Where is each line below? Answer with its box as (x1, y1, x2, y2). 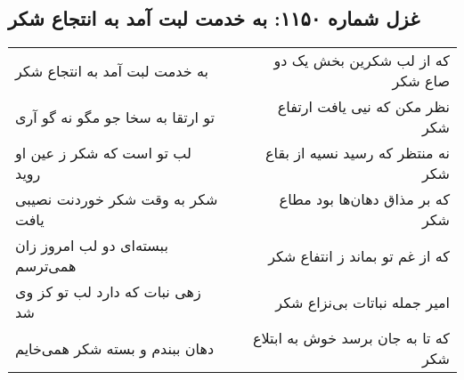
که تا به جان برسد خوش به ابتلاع (253, 327, 450, 349)
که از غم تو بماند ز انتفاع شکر (268, 245, 450, 266)
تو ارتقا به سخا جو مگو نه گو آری (15, 106, 216, 127)
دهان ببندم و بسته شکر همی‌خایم (15, 337, 215, 359)
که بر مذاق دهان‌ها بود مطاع (279, 189, 450, 210)
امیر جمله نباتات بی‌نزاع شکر (275, 291, 450, 312)
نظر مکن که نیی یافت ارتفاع (277, 96, 450, 117)
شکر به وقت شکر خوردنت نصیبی (15, 189, 218, 210)
